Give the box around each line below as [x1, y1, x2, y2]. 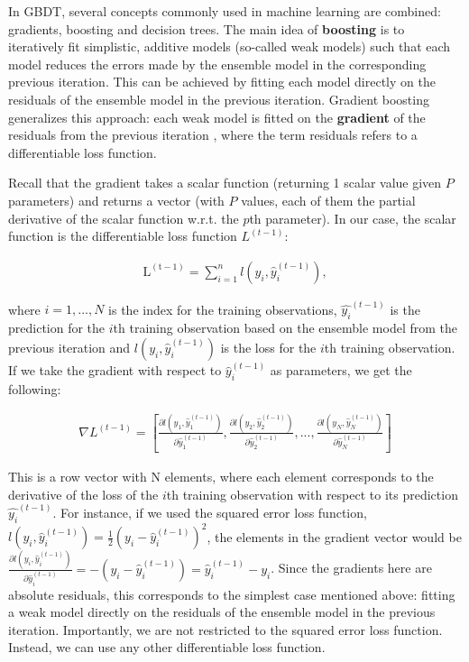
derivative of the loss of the [8, 484, 159, 503]
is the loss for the [220, 337, 317, 356]
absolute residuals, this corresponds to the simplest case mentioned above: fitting [8, 584, 455, 603]
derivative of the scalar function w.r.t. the [8, 208, 239, 227]
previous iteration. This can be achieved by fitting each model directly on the [8, 72, 436, 91]
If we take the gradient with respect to [8, 361, 222, 380]
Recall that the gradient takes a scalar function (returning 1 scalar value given [8, 173, 442, 192]
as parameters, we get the [270, 361, 412, 380]
